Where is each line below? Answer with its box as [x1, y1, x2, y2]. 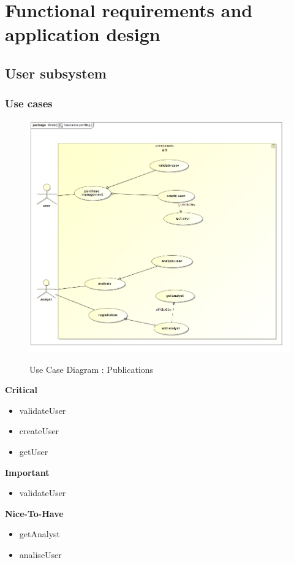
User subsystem [5, 63, 107, 82]
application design [5, 21, 160, 47]
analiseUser [19, 548, 62, 561]
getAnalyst [19, 527, 60, 540]
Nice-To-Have [5, 507, 64, 519]
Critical [5, 383, 37, 396]
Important [5, 465, 50, 478]
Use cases [5, 96, 53, 111]
